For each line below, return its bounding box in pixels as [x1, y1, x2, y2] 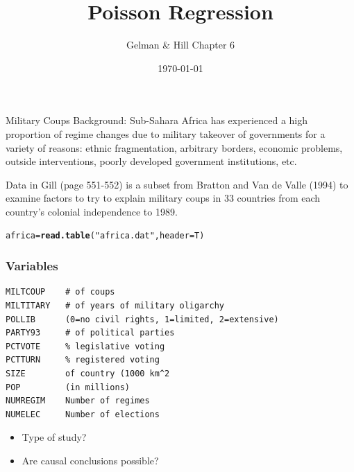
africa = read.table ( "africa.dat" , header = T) [6, 231, 205, 241]
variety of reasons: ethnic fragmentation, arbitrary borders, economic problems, [6, 140, 343, 155]
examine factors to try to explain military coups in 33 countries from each [6, 191, 321, 205]
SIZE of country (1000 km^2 [6, 368, 170, 378]
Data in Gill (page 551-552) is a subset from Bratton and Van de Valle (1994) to [6, 177, 348, 191]
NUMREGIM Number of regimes [6, 396, 150, 406]
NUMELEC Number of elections [6, 409, 160, 419]
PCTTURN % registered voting [6, 355, 160, 365]
